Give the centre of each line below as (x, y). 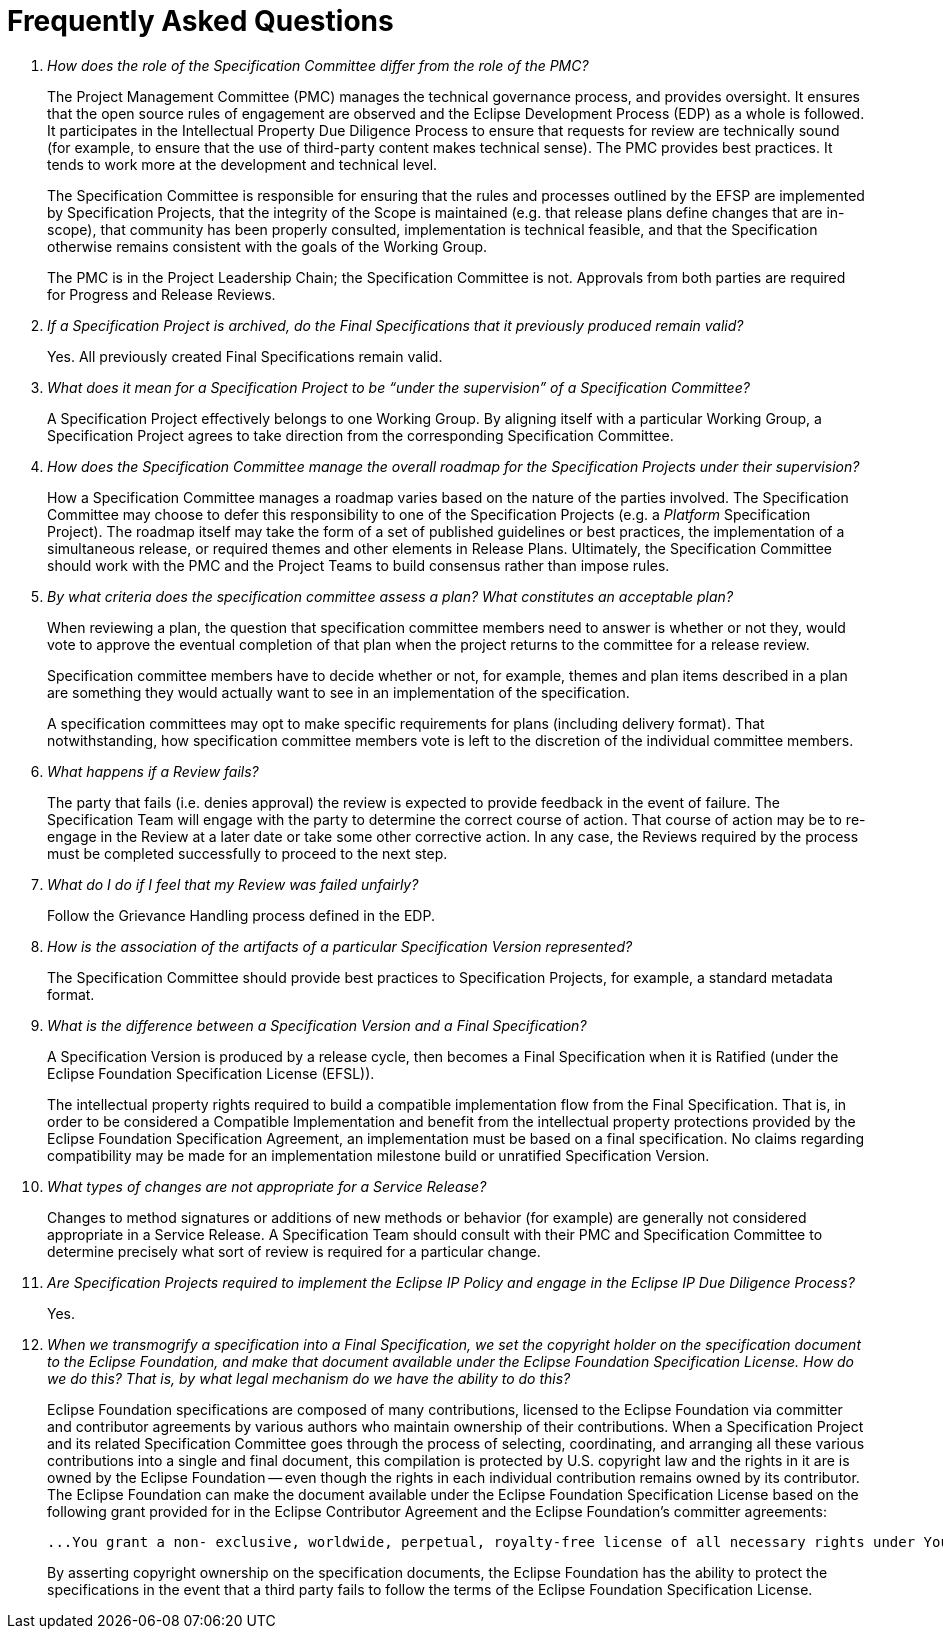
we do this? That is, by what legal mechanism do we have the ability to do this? (309, 1378)
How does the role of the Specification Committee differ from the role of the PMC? (318, 65)
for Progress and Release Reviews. (161, 294)
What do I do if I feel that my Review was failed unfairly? (233, 884)
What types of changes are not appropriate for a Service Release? (267, 1186)
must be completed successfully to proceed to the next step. (247, 853)
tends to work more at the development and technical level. (242, 164)
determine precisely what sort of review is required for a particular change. (294, 1251)
